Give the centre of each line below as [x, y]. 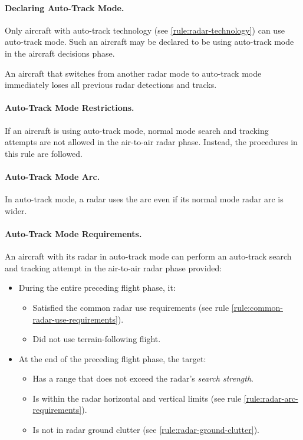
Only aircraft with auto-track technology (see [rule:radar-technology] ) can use [145, 30]
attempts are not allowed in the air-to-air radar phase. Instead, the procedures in [151, 142]
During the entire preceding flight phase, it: [97, 288]
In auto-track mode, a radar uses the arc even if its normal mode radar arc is [144, 199]
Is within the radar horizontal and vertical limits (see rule [137, 398]
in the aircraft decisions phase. [60, 53]
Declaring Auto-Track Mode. [65, 7]
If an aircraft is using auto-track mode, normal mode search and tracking [137, 130]
